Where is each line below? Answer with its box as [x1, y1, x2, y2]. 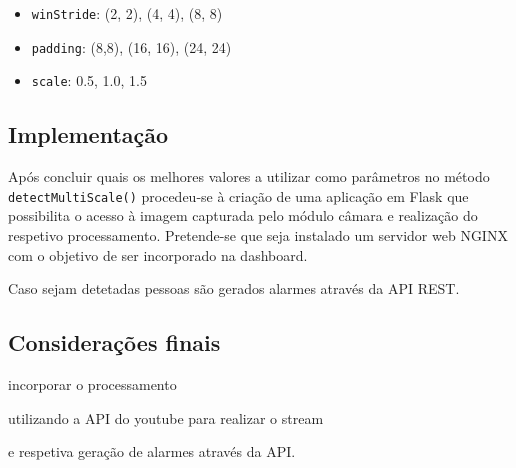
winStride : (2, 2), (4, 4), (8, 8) [31, 3, 223, 23]
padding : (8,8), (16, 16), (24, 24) [31, 36, 232, 57]
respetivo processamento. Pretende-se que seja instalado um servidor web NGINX [8, 225, 508, 246]
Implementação [8, 119, 169, 150]
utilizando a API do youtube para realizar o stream [8, 407, 324, 428]
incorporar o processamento [8, 374, 177, 394]
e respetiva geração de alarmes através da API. [8, 441, 296, 462]
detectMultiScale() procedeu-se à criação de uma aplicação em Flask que [8, 185, 469, 206]
